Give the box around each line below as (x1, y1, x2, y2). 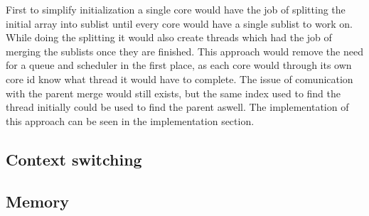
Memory (6, 190, 69, 212)
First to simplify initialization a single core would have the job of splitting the (6, 2, 346, 16)
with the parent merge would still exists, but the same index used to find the (6, 85, 341, 100)
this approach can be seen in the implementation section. (6, 113, 255, 128)
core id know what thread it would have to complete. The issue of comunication (6, 71, 353, 86)
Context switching (6, 148, 142, 170)
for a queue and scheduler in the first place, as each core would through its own (6, 58, 352, 72)
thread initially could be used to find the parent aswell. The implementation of (6, 99, 349, 114)
